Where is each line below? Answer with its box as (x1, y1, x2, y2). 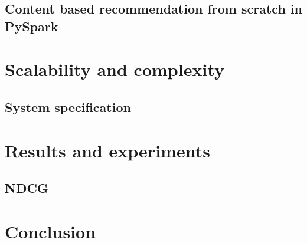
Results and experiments (5, 138, 210, 162)
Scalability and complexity (5, 57, 224, 81)
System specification (5, 97, 131, 116)
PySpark (5, 17, 58, 35)
